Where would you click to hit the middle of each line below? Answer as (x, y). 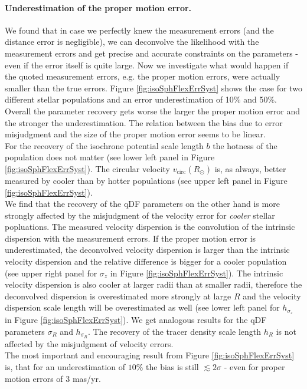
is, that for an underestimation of (65, 366)
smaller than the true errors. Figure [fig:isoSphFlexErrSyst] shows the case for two (153, 88)
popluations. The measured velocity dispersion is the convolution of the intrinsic (150, 227)
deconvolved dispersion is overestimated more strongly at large (118, 296)
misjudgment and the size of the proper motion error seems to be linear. (135, 134)
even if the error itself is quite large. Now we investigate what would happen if (147, 65)
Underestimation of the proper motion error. (98, 7)
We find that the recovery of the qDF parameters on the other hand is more (142, 204)
